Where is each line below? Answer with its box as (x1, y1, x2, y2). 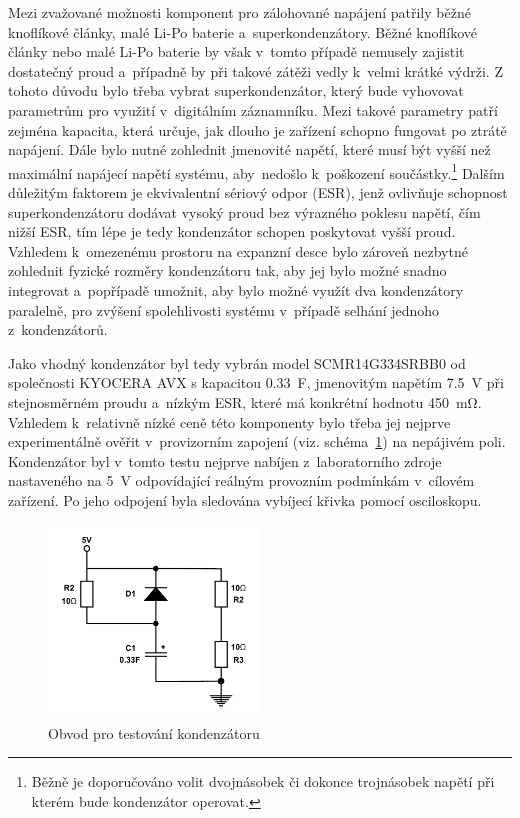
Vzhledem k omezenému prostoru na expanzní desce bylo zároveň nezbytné (8, 240, 468, 261)
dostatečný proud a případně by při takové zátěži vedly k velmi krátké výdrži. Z (8, 60, 503, 81)
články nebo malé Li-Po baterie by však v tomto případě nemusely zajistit (8, 41, 465, 62)
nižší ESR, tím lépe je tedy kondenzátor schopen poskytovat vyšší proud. (8, 221, 456, 242)
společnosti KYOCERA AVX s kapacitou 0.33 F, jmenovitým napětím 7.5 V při (8, 372, 504, 393)
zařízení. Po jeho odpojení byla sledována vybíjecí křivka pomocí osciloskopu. (8, 489, 482, 510)
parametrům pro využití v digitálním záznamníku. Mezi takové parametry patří (8, 99, 498, 120)
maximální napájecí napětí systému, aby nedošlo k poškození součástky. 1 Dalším (8, 159, 505, 183)
